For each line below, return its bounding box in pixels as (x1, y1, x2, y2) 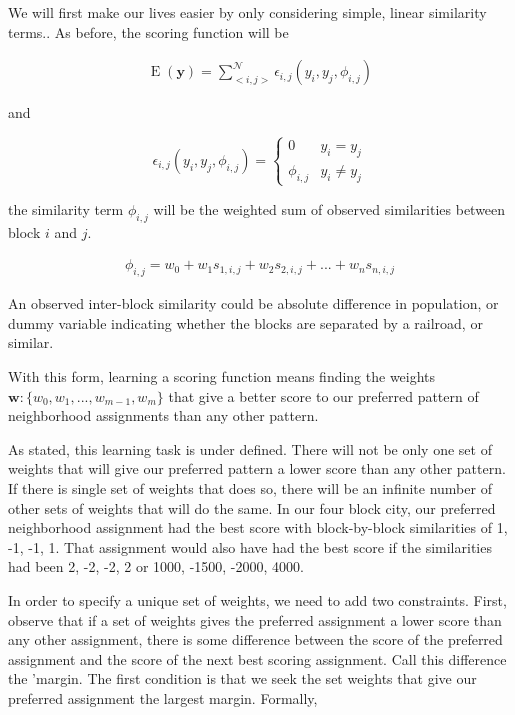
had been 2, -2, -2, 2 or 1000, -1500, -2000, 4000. (8, 556, 304, 577)
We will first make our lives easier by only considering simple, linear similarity (8, 2, 487, 22)
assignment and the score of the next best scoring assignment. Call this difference (8, 648, 507, 669)
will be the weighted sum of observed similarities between (153, 198, 506, 219)
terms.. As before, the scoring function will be (8, 21, 289, 42)
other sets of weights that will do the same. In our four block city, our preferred (8, 497, 496, 518)
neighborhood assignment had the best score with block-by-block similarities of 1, (8, 517, 508, 538)
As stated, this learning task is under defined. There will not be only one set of (8, 438, 492, 459)
